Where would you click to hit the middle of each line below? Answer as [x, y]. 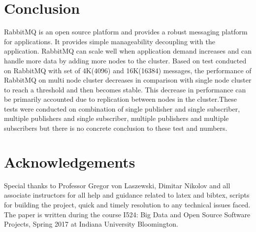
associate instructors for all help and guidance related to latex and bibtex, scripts [127, 195]
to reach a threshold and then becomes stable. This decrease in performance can [125, 89]
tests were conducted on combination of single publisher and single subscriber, [122, 108]
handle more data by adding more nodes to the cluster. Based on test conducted [125, 60]
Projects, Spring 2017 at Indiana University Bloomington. [91, 224]
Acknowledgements [70, 161]
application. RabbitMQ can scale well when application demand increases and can [128, 51]
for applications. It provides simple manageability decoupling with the [110, 41]
